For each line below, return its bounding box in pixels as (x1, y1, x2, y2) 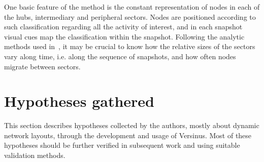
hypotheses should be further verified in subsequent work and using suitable (4, 140, 240, 150)
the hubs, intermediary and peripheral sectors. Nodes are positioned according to (4, 11, 256, 22)
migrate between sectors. (4, 61, 81, 71)
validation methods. (4, 150, 65, 160)
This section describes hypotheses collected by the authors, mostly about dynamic (4, 120, 259, 131)
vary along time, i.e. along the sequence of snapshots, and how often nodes (4, 51, 236, 61)
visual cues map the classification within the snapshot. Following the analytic (4, 31, 245, 42)
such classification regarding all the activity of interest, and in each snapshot (4, 21, 243, 32)
